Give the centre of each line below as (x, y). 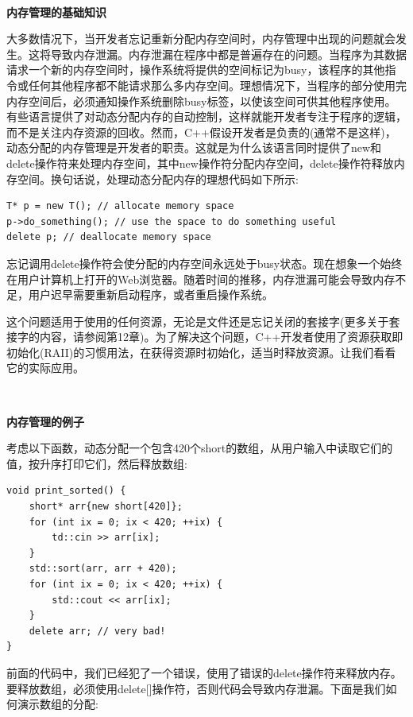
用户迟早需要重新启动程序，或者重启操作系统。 (151, 295)
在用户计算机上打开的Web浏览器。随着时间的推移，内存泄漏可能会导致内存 (201, 279)
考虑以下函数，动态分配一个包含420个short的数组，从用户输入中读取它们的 (200, 448)
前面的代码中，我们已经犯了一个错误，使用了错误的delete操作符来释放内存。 (204, 672)
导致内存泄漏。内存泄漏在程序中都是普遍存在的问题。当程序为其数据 (228, 54)
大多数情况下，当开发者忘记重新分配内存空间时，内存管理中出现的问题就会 (201, 39)
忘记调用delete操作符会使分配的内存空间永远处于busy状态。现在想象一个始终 (205, 263)
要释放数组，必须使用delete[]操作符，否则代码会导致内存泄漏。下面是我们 (196, 688)
